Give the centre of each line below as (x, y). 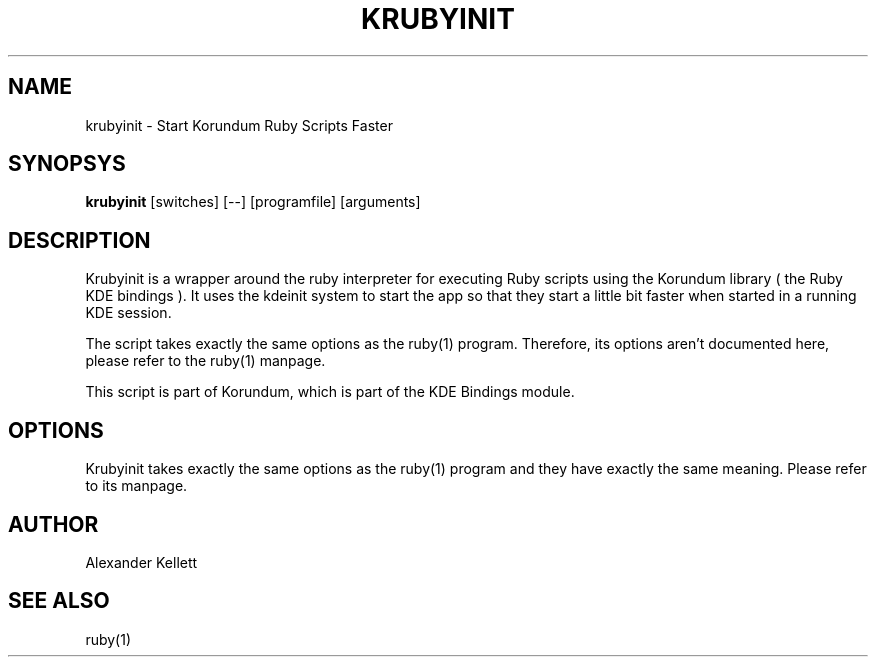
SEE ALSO (59, 601)
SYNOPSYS (67, 164)
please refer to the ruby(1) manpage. (205, 361)
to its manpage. (136, 486)
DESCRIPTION (79, 240)
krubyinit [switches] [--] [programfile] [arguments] (253, 202)
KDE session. (128, 313)
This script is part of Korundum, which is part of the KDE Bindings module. (330, 392)
